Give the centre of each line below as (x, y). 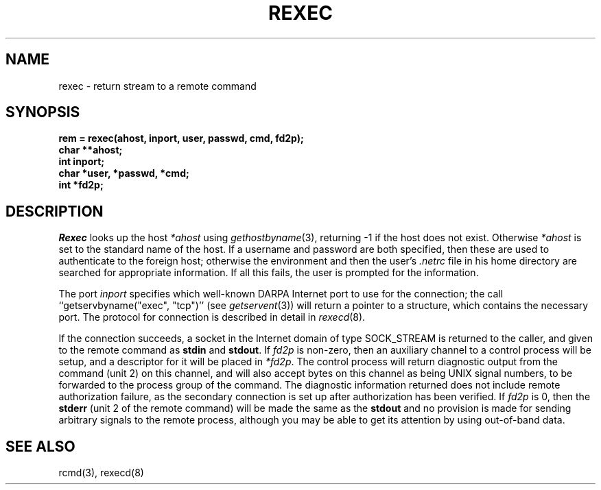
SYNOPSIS (43, 112)
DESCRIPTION (55, 211)
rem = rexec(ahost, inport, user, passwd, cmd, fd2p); (181, 138)
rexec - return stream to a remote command (157, 86)
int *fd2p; (81, 185)
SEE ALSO (40, 446)
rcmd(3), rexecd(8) (101, 473)
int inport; (82, 162)
